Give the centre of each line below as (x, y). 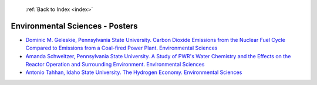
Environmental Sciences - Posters (74, 26)
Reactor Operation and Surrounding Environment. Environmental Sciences (115, 65)
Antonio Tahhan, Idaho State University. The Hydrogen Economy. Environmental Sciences (134, 72)
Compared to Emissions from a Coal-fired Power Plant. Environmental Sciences (122, 48)
